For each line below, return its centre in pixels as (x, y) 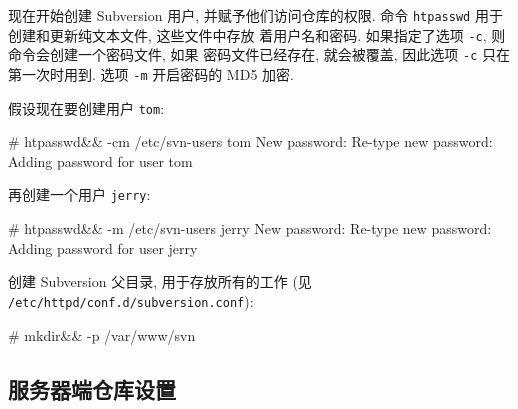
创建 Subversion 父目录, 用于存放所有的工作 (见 (160, 281)
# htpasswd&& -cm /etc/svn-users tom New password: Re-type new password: (250, 141)
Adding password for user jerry (103, 247)
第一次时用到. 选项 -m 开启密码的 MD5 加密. (151, 73)
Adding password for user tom (100, 160)
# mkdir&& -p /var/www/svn (102, 334)
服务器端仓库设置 (92, 388)
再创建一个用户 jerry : (79, 194)
